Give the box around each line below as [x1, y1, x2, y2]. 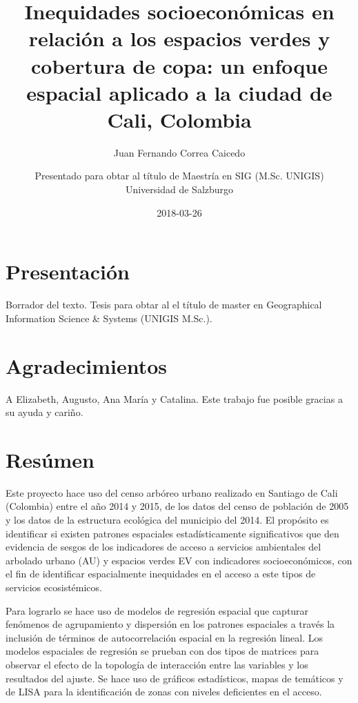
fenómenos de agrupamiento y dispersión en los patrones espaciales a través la [6, 617, 335, 631]
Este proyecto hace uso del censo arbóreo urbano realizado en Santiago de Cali [6, 485, 338, 499]
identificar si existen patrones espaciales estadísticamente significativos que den [6, 526, 339, 540]
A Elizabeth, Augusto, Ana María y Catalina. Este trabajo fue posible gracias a [6, 391, 343, 406]
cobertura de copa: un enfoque [31, 51, 328, 79]
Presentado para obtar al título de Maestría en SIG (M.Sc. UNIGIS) [34, 168, 324, 183]
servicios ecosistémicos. [6, 580, 102, 594]
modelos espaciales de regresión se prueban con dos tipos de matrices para [6, 644, 319, 658]
